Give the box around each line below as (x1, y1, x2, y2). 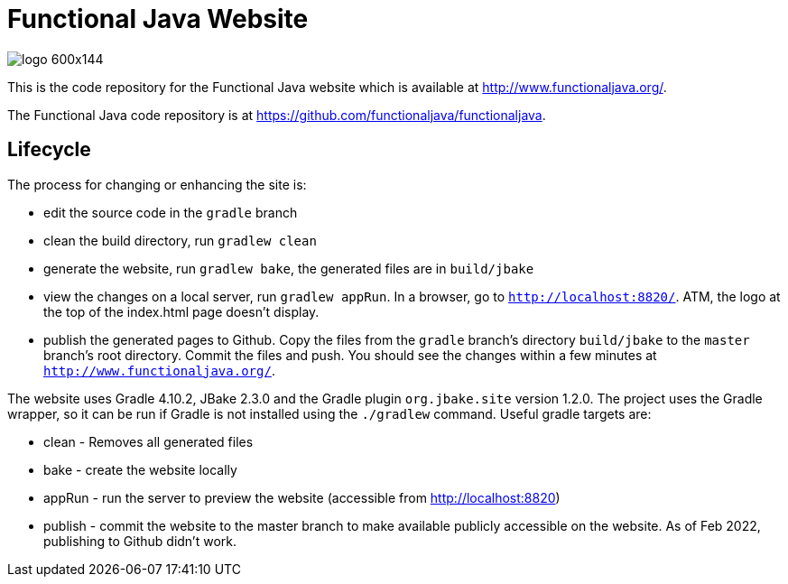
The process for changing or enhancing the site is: (7, 176, 307, 192)
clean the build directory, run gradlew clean (43, 232, 317, 248)
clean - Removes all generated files (43, 433, 254, 450)
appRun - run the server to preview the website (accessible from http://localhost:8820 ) (43, 489, 561, 505)
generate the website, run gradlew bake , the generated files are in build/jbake (43, 260, 534, 276)
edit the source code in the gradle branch (43, 204, 298, 220)
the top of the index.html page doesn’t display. (43, 303, 320, 320)
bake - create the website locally (43, 461, 237, 477)
